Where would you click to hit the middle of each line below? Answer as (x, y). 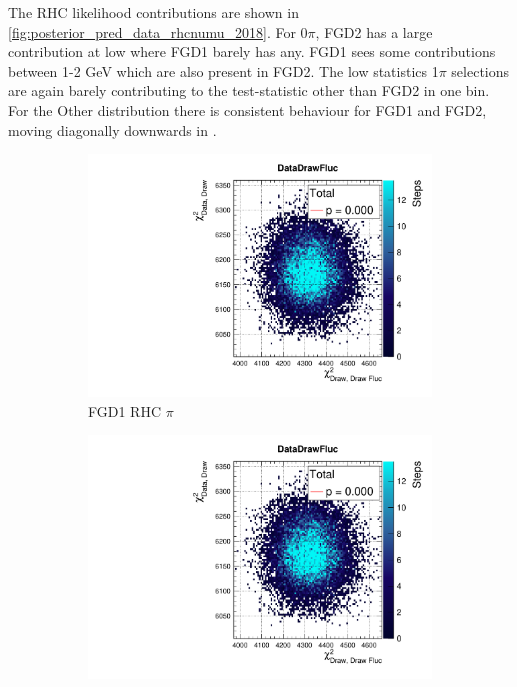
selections (480, 70)
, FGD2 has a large (374, 31)
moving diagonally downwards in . (112, 129)
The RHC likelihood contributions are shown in (153, 12)
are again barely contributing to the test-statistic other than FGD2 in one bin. (249, 90)
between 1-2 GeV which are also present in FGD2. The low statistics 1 (223, 70)
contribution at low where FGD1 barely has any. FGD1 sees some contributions (252, 51)
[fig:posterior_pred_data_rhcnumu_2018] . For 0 (158, 31)
